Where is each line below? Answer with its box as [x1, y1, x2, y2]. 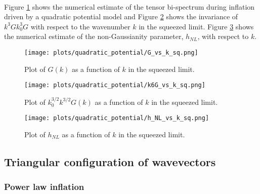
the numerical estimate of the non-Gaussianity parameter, [4, 31, 184, 42]
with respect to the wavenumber [30, 21, 131, 31]
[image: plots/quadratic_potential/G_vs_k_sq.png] [24, 49, 198, 56]
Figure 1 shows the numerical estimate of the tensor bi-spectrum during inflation [4, 1, 255, 12]
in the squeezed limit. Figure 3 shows [139, 21, 254, 31]
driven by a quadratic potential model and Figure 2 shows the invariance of [4, 11, 238, 22]
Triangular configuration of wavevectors [4, 153, 216, 169]
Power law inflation [4, 180, 84, 193]
